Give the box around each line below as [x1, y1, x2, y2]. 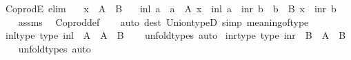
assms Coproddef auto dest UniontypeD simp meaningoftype [18, 14, 309, 29]
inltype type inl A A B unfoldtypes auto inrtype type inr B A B [5, 28, 346, 42]
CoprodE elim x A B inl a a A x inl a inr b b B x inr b [5, 1, 337, 15]
